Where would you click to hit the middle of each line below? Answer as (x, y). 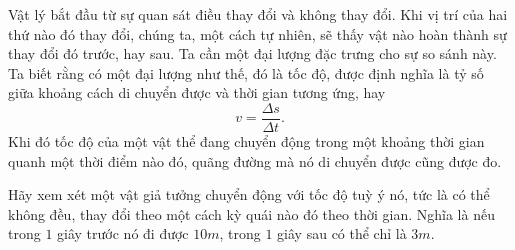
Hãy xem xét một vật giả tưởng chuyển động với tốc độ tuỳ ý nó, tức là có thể (249, 194)
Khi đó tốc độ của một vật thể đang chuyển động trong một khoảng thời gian (246, 141)
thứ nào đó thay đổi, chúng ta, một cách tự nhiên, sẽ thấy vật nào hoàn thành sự (257, 33)
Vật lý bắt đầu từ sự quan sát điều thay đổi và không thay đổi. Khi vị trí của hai (258, 14)
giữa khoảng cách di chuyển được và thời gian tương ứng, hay (197, 92)
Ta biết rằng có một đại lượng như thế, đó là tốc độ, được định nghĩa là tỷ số (246, 72)
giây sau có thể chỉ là (342, 233)
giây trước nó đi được (123, 233)
